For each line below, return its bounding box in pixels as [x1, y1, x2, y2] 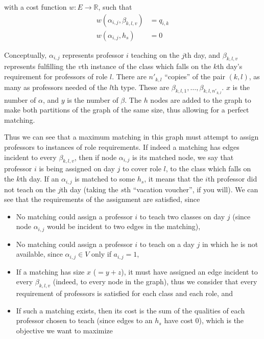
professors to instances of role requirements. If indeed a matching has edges [4, 142, 239, 152]
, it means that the [144, 173, 203, 184]
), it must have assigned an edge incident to [121, 266, 258, 277]
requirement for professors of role [4, 71, 108, 82]
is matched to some [75, 173, 135, 184]
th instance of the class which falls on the [81, 61, 211, 72]
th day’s [217, 61, 243, 72]
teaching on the [131, 49, 180, 60]
